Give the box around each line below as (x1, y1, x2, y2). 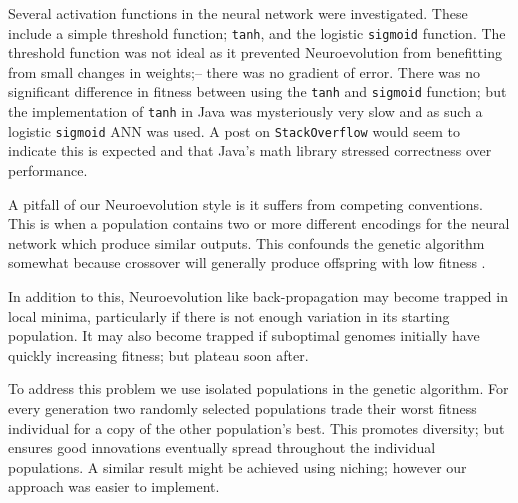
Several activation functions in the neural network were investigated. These (8, 3, 468, 23)
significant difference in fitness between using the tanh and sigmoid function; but (8, 81, 507, 102)
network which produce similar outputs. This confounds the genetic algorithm (8, 232, 485, 253)
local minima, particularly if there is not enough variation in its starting (8, 305, 450, 326)
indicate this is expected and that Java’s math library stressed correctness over (8, 140, 492, 161)
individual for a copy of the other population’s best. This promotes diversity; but (8, 417, 505, 438)
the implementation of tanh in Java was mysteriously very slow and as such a (8, 101, 483, 122)
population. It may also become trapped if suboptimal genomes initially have (8, 325, 480, 346)
